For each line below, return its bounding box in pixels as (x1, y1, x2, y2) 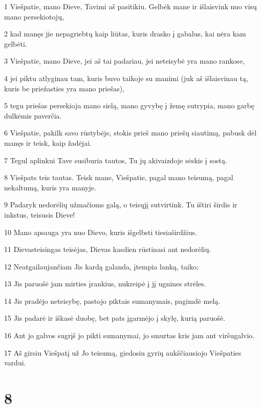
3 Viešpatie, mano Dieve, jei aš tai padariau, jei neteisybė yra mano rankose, (4, 55, 245, 66)
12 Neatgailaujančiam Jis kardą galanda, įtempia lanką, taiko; (4, 261, 199, 271)
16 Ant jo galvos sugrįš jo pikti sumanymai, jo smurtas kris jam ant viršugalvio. (4, 330, 255, 341)
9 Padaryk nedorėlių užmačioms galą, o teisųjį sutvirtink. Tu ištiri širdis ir (4, 199, 237, 210)
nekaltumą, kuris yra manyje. (4, 182, 96, 192)
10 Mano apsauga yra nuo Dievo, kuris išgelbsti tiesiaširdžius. (4, 226, 197, 237)
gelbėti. (4, 38, 27, 49)
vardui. (4, 357, 26, 368)
